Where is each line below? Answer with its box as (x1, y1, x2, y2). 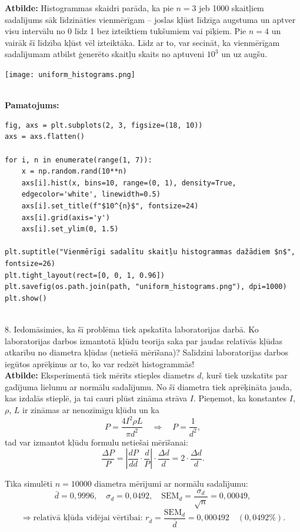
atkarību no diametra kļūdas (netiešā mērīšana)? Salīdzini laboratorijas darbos (5, 346, 289, 358)
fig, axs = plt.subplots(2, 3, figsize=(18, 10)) (5, 121, 203, 129)
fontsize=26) (5, 259, 55, 268)
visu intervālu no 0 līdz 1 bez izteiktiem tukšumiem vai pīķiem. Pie (5, 25, 246, 37)
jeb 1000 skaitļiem (199, 2, 264, 14)
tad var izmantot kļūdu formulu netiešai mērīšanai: (5, 435, 188, 448)
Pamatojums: (5, 99, 59, 111)
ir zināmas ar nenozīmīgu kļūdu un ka (22, 404, 159, 416)
